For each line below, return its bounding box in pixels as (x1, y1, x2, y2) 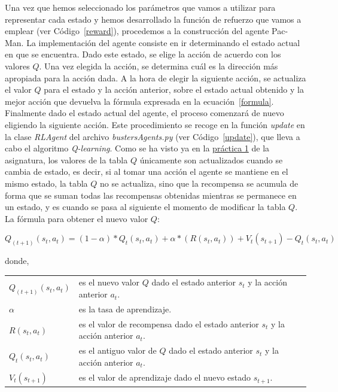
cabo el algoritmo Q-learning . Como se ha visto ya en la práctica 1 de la (5, 142, 270, 154)
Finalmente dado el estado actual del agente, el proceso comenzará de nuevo (5, 107, 284, 119)
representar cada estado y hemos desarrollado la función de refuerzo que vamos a (5, 13, 302, 25)
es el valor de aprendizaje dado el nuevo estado (78, 371, 251, 384)
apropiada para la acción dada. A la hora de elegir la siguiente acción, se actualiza (5, 71, 306, 84)
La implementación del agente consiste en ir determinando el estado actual (26, 36, 300, 48)
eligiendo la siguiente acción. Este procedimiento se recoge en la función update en (5, 118, 305, 130)
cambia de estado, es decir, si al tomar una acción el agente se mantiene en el (5, 165, 288, 178)
